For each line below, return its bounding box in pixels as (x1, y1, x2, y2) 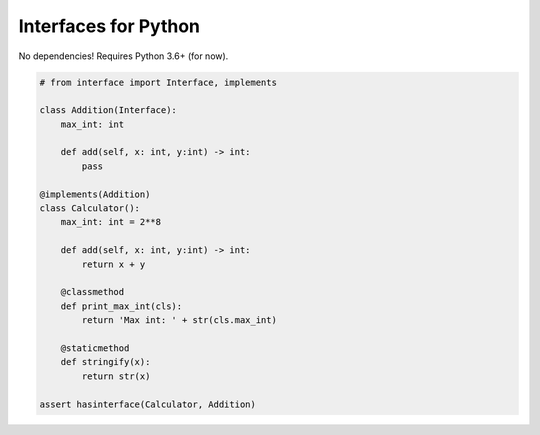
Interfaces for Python (18, 15, 200, 37)
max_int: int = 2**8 (60, 216, 162, 228)
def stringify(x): (60, 356, 151, 368)
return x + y (81, 258, 146, 270)
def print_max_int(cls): (60, 300, 183, 312)
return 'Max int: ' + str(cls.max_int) (81, 315, 277, 326)
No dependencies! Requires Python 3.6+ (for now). (18, 50, 229, 62)
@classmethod (60, 286, 125, 298)
